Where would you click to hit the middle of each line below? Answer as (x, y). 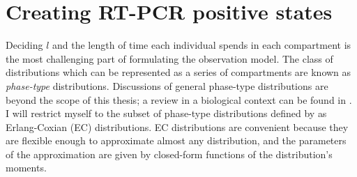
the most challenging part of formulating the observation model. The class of (169, 58)
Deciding (24, 45)
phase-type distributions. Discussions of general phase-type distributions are (167, 85)
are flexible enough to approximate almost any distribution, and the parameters (176, 140)
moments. (26, 168)
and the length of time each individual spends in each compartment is (202, 45)
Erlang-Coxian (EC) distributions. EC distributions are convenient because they (177, 126)
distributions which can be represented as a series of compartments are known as (178, 72)
